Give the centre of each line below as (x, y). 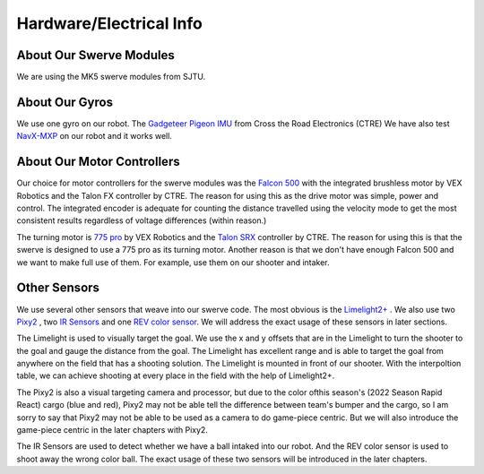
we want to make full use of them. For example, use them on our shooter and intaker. (173, 262)
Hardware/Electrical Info (110, 23)
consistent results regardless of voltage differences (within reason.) (142, 220)
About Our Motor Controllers (98, 162)
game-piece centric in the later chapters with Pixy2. (112, 430)
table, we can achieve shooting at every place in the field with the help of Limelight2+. (176, 375)
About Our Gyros (65, 102)
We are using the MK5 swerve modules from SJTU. (111, 77)
